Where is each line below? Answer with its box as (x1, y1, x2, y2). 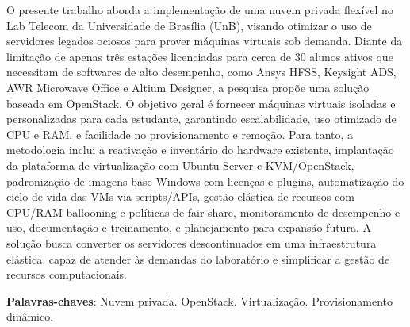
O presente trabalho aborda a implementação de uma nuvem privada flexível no (6, 2, 393, 17)
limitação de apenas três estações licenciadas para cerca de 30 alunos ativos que (6, 48, 393, 64)
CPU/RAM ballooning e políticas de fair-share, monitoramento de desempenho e (6, 203, 400, 220)
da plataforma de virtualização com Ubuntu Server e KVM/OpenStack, (6, 156, 354, 173)
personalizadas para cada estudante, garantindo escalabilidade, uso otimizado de (6, 110, 397, 127)
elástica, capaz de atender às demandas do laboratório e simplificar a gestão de (6, 250, 390, 267)
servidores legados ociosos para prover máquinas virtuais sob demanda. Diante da (6, 33, 403, 49)
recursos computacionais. (6, 266, 127, 283)
